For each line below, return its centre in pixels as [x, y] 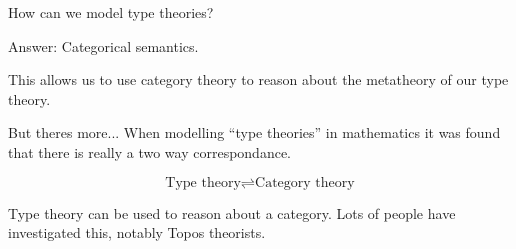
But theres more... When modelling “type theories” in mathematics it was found [254, 132]
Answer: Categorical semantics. [103, 45]
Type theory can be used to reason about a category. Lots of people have [232, 212]
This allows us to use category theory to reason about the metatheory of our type [258, 79]
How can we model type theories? [111, 12]
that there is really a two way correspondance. [150, 151]
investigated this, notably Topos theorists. [137, 232]
